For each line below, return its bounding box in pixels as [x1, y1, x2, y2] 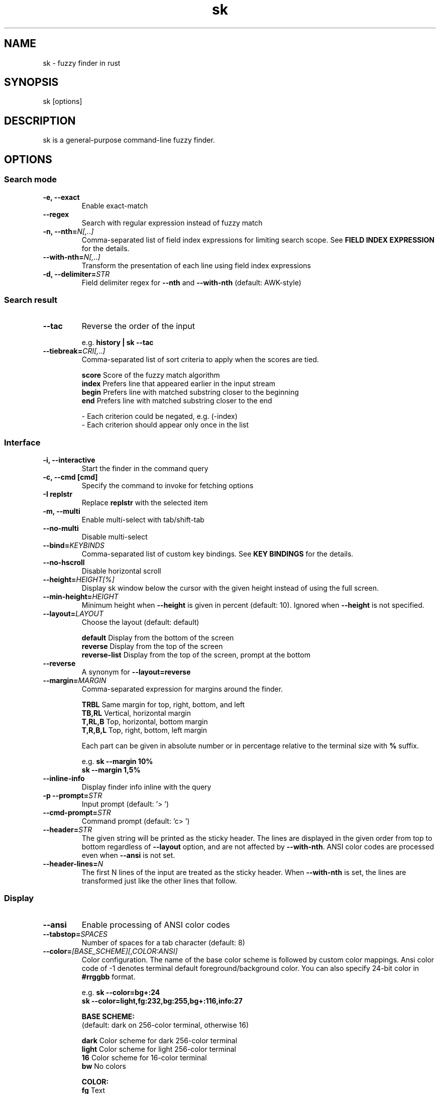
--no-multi [43, 524, 79, 532]
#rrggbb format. [81, 972, 136, 981]
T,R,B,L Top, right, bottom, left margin [81, 726, 207, 734]
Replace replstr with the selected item [81, 498, 208, 507]
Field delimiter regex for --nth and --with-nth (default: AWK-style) [81, 278, 301, 287]
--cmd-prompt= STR [43, 808, 111, 817]
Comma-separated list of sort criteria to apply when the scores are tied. [81, 355, 319, 364]
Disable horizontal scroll [81, 567, 161, 575]
